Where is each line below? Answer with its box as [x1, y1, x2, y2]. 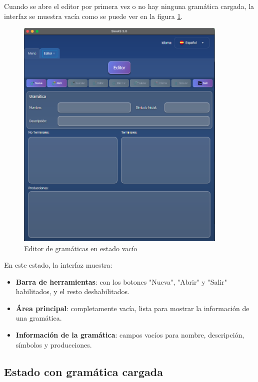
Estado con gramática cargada [4, 364, 163, 379]
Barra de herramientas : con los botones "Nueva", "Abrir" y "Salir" [15, 276, 227, 287]
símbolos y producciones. [15, 339, 92, 350]
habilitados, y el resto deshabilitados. [15, 286, 129, 297]
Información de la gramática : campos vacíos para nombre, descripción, [15, 330, 244, 340]
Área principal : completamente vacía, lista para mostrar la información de [15, 303, 249, 313]
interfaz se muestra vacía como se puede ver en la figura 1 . [4, 10, 183, 21]
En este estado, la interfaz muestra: [4, 260, 112, 270]
